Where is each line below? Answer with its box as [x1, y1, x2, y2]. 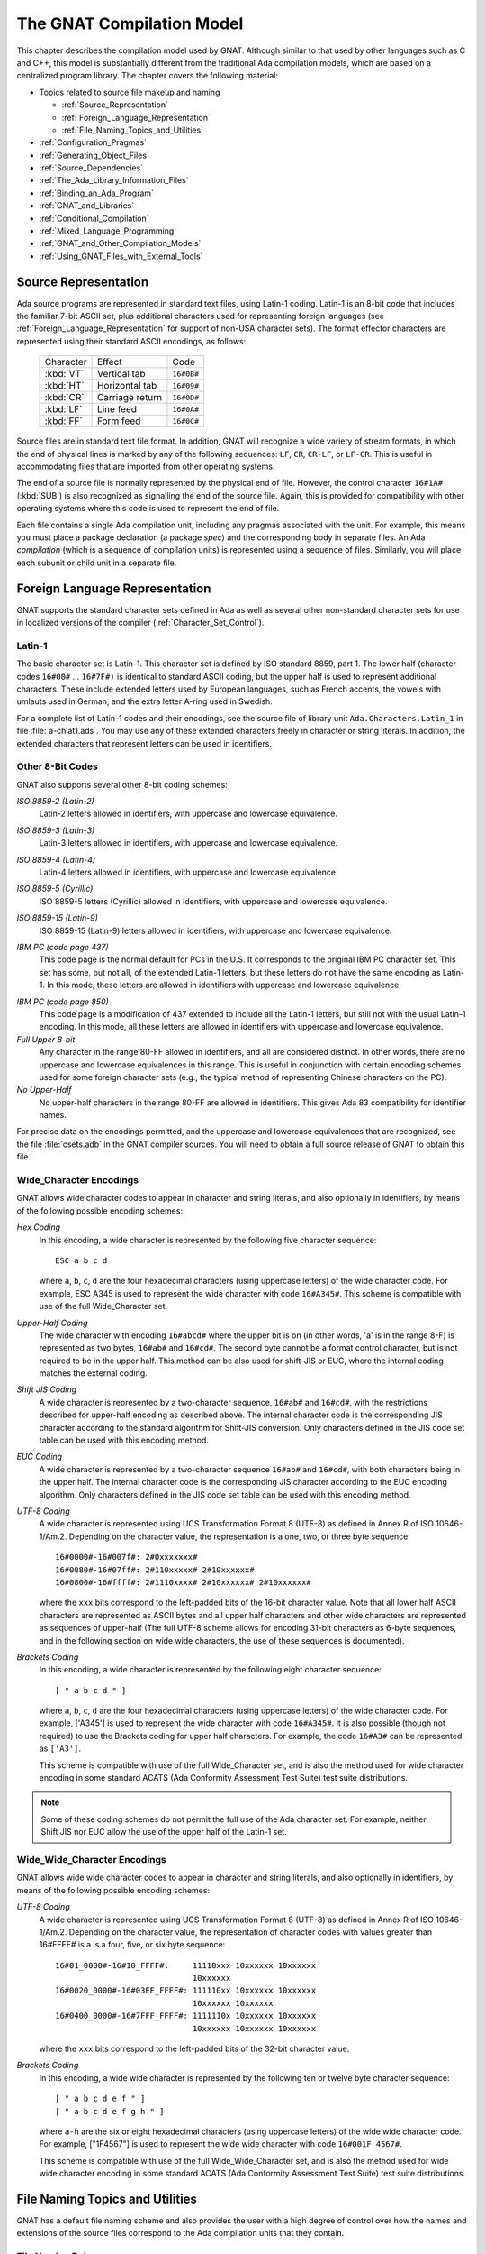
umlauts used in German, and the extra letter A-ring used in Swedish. [16, 696, 274, 707]
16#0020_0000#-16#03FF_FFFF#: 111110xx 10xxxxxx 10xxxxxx [55, 1985, 317, 1996]
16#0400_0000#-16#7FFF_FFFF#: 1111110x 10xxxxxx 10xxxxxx [55, 2011, 317, 2021]
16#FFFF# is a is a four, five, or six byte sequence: [39, 1939, 226, 1950]
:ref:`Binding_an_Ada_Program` [39, 188, 155, 198]
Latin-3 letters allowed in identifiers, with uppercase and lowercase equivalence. [39, 838, 338, 848]
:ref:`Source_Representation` [61, 99, 168, 110]
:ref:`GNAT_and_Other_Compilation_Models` [39, 238, 202, 249]
